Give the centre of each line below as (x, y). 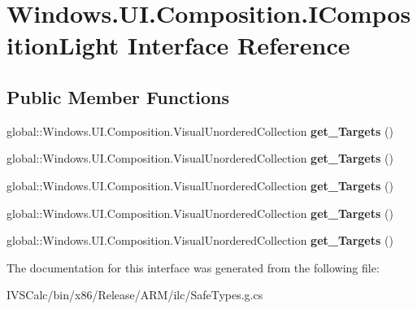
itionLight (63, 45)
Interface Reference (239, 45)
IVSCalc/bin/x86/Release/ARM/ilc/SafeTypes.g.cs (135, 295)
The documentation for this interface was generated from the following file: (193, 267)
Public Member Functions (118, 96)
